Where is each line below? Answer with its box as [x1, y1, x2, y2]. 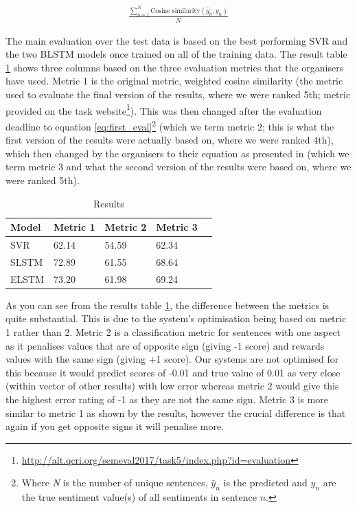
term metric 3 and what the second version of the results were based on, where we [5, 159, 352, 174]
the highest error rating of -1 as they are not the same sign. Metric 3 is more [5, 392, 328, 406]
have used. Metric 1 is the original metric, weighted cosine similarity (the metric [5, 73, 343, 88]
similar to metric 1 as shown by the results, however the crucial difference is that [5, 405, 346, 420]
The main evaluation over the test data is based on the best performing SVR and [5, 33, 348, 47]
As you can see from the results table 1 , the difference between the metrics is [5, 297, 330, 312]
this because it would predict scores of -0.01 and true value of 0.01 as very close [5, 365, 341, 379]
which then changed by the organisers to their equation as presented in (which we [5, 146, 349, 160]
